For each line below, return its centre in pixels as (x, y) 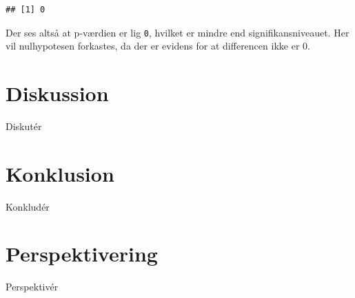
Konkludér (28, 206)
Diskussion (57, 93)
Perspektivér (32, 287)
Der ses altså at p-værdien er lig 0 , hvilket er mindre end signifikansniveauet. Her (177, 32)
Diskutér (24, 126)
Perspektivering (82, 254)
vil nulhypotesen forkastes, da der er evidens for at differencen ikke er (153, 46)
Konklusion (60, 173)
